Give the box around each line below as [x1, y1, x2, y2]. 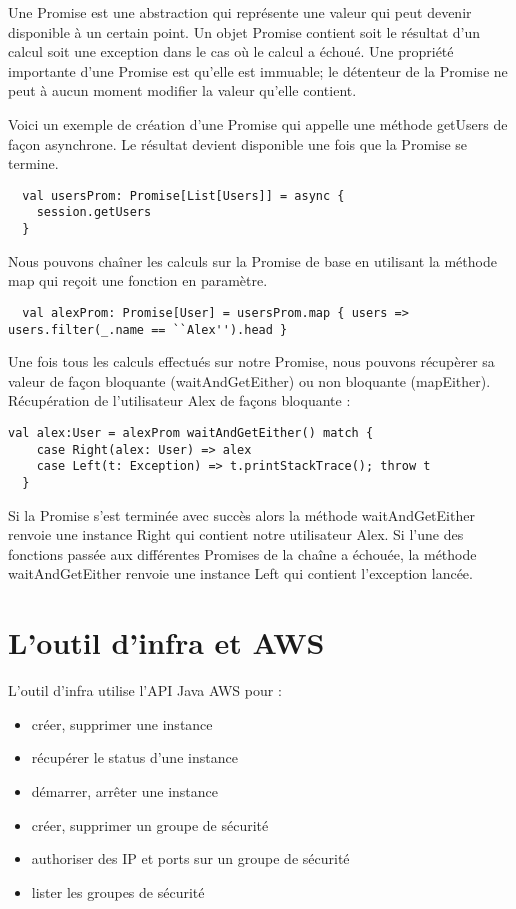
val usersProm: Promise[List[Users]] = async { [22, 188, 345, 203]
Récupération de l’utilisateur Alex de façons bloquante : [8, 390, 351, 411]
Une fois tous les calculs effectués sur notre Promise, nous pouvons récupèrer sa [8, 351, 495, 372]
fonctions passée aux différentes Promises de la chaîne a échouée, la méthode [8, 543, 477, 564]
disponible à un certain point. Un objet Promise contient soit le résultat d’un [8, 21, 480, 42]
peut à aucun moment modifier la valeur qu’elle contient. [8, 80, 357, 101]
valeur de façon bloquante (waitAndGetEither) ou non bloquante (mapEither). [8, 370, 491, 391]
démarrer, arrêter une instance [31, 780, 218, 801]
